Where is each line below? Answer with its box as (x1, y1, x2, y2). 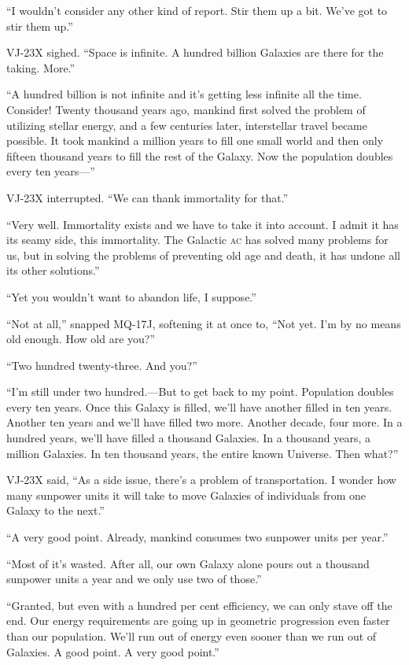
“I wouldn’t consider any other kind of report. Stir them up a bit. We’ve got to (6, 2, 388, 18)
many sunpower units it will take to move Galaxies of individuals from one (6, 486, 367, 503)
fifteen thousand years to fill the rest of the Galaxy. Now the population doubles (6, 147, 393, 164)
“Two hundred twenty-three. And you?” (6, 357, 197, 373)
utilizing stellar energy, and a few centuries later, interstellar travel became (6, 116, 367, 133)
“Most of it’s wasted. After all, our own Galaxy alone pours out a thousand (6, 555, 370, 571)
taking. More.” (6, 59, 76, 76)
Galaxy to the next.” (6, 502, 105, 519)
